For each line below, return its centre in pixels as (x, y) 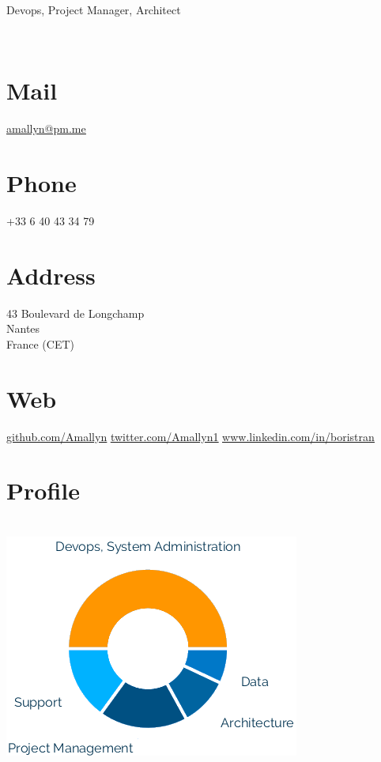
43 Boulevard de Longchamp (75, 313)
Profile (43, 490)
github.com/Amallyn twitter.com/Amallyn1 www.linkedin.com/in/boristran (190, 436)
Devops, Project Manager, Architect (94, 9)
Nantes (23, 328)
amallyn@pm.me (46, 128)
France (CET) (40, 343)
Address (51, 275)
